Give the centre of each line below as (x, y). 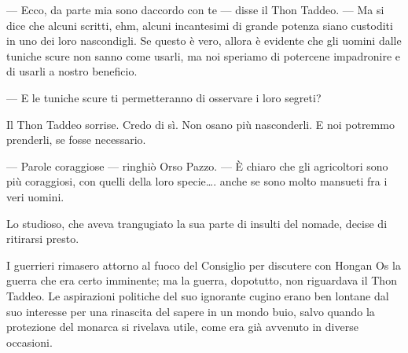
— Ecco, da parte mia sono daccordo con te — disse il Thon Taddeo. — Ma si (195, 9)
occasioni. (29, 342)
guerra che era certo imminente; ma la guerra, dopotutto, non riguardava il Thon (202, 280)
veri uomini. (35, 196)
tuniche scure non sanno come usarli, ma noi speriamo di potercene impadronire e (204, 55)
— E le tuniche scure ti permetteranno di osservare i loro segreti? (164, 97)
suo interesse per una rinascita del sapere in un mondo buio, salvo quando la (191, 311)
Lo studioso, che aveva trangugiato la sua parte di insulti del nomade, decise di (197, 223)
